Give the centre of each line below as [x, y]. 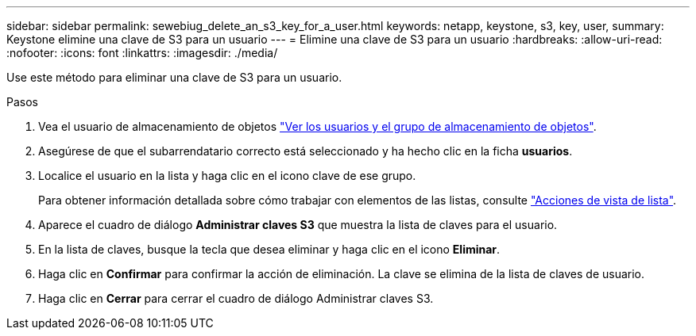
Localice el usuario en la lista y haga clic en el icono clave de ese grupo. [227, 176]
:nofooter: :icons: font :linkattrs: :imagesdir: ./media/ [142, 53]
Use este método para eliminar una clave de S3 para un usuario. [174, 77]
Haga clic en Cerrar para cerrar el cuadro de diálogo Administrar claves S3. [236, 298]
